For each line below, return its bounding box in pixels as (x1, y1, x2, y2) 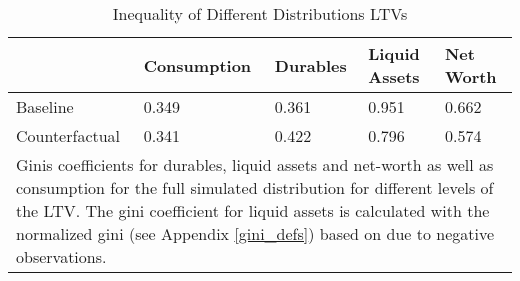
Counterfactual (16, 124, 121, 147)
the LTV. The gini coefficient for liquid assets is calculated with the (16, 199, 490, 222)
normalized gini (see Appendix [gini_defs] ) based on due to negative (16, 222, 495, 245)
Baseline (16, 95, 74, 118)
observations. (16, 245, 107, 268)
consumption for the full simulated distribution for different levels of (16, 176, 494, 199)
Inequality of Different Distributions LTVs (112, 2, 408, 25)
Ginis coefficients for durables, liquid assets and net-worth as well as (16, 153, 494, 176)
